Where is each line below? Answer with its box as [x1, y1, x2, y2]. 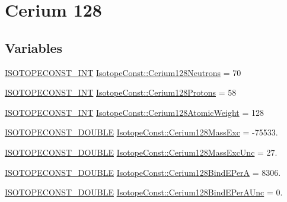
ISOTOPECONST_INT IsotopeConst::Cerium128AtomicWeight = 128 [5, 106, 264, 118]
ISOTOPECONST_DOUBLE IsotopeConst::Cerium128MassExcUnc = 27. [5, 146, 278, 158]
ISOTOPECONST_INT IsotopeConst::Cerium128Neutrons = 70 [5, 66, 241, 78]
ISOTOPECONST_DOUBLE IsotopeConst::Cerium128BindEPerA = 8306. [5, 166, 281, 178]
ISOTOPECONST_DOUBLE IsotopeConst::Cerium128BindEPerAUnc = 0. [5, 186, 283, 198]
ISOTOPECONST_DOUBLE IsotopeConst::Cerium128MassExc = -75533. [5, 126, 278, 138]
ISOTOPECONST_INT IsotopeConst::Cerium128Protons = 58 [5, 86, 237, 99]
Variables [5, 38, 63, 56]
